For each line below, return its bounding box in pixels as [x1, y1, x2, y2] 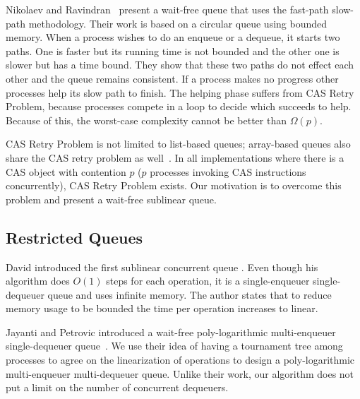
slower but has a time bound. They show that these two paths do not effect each [6, 57, 354, 72]
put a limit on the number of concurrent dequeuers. [6, 380, 229, 395]
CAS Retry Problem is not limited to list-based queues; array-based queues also [6, 136, 351, 151]
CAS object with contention [6, 164, 126, 179]
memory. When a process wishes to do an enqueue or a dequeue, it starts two [6, 30, 340, 44]
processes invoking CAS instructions [150, 164, 306, 179]
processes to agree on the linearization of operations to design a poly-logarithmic [6, 352, 355, 367]
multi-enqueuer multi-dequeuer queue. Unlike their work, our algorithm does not [6, 366, 354, 381]
